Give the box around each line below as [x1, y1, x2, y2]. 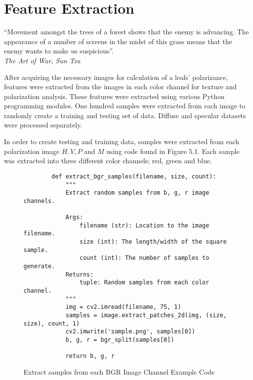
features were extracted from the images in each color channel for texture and [4, 81, 237, 92]
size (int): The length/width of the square [79, 238, 227, 246]
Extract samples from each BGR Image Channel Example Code [23, 366, 215, 377]
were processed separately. [4, 120, 82, 130]
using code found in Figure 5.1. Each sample [106, 146, 240, 156]
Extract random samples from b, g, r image [65, 189, 209, 197]
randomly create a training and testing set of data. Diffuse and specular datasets [4, 110, 246, 120]
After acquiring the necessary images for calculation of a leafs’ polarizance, [4, 72, 228, 82]
